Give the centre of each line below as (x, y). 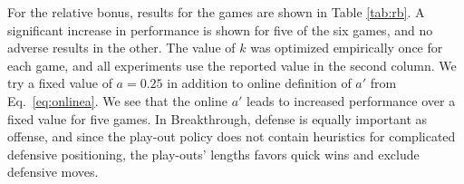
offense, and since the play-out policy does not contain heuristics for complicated (232, 136)
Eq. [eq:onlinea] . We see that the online (117, 100)
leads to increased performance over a (351, 100)
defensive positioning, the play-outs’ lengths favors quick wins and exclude (213, 154)
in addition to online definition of (259, 83)
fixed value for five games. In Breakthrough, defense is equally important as (217, 118)
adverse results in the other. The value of (121, 48)
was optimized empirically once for (347, 48)
